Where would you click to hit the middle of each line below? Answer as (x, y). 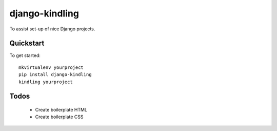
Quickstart (27, 43)
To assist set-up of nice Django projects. (52, 29)
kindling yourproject (46, 82)
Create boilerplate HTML (61, 110)
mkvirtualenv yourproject (51, 67)
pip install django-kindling (55, 75)
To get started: (25, 55)
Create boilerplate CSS (59, 117)
